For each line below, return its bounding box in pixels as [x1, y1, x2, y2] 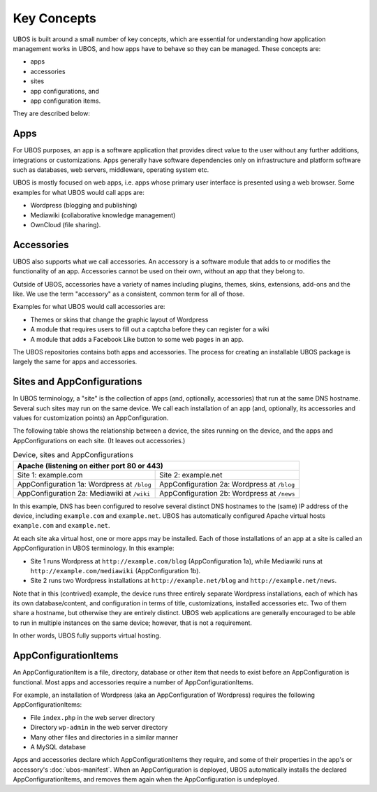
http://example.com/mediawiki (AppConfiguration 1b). [30, 566, 201, 575]
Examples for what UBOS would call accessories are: [13, 303, 165, 311]
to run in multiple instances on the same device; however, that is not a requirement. [13, 619, 253, 627]
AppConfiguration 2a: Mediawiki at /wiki [17, 488, 151, 498]
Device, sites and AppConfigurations [13, 450, 134, 460]
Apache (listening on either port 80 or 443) [17, 461, 163, 470]
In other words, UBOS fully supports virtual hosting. [13, 631, 161, 640]
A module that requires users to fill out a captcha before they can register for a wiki [30, 325, 269, 333]
